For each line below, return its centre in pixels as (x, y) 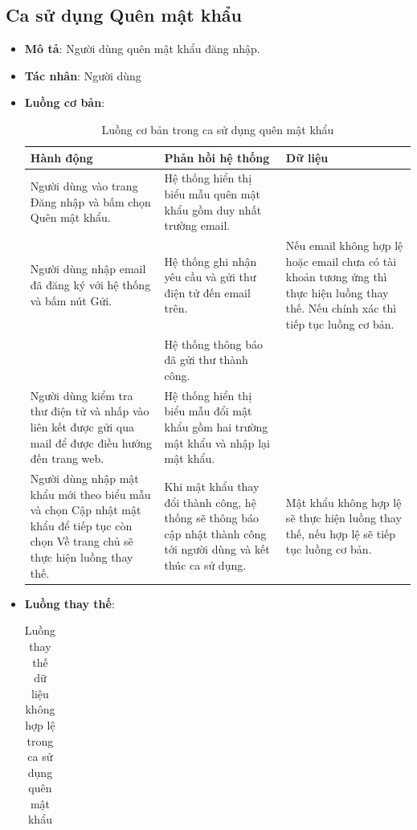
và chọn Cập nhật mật (86, 510)
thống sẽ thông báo (212, 518)
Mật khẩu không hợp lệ (343, 502)
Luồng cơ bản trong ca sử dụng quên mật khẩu (218, 129)
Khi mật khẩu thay (212, 486)
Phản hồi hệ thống (217, 157)
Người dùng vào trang (84, 186)
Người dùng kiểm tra (82, 395)
